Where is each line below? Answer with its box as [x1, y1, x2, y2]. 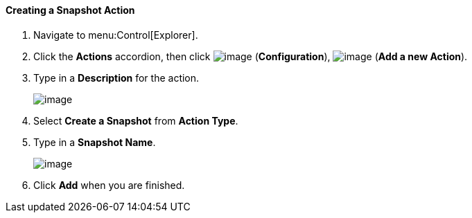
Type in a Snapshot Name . [33, 136, 156, 148]
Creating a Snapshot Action [6, 4, 135, 16]
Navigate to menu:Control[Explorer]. [33, 28, 198, 41]
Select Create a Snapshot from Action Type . [33, 114, 238, 127]
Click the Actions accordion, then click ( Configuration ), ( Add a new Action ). [33, 50, 468, 62]
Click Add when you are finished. [33, 179, 185, 191]
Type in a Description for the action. [33, 71, 200, 84]
